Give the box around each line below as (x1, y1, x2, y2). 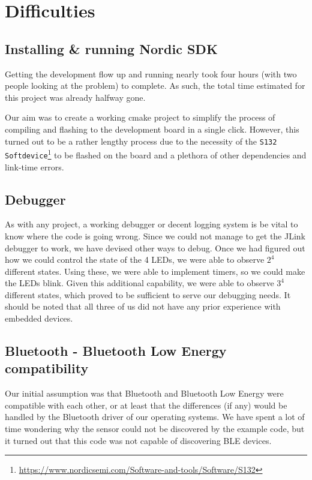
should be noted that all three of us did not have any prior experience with (5, 300, 281, 313)
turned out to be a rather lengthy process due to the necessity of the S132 (5, 134, 277, 147)
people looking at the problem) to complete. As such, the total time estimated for (5, 79, 305, 92)
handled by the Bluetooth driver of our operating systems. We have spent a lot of (5, 410, 305, 423)
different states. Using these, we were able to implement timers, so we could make (5, 265, 305, 277)
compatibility (5, 359, 89, 377)
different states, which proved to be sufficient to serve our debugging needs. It (5, 288, 291, 301)
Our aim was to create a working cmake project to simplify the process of (5, 111, 275, 124)
